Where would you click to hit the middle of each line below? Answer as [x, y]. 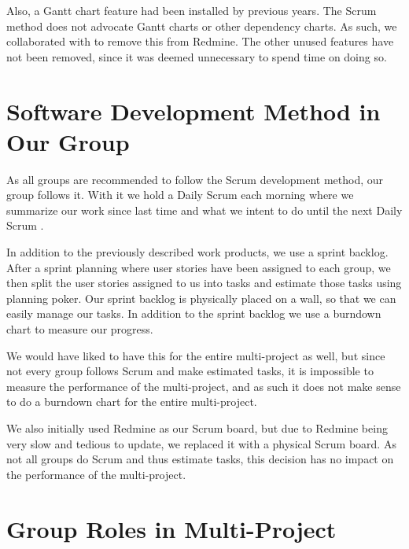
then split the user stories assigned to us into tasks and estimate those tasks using [204, 283]
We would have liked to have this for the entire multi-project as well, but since [196, 355]
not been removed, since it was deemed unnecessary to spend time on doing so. [197, 56]
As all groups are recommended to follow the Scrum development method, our [195, 179]
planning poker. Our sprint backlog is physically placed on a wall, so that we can [201, 298]
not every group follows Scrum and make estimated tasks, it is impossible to [190, 371]
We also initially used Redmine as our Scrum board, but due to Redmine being [197, 428]
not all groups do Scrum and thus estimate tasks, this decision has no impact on [200, 459]
